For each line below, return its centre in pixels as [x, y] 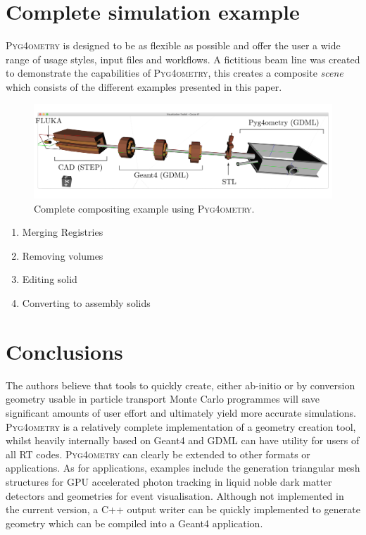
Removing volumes [63, 255]
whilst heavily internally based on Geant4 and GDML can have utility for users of [183, 440]
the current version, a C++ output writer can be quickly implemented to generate [183, 509]
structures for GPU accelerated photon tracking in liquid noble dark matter [169, 481]
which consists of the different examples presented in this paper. [144, 86]
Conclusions [64, 351]
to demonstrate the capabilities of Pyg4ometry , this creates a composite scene [175, 73]
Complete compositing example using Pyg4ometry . [144, 208]
